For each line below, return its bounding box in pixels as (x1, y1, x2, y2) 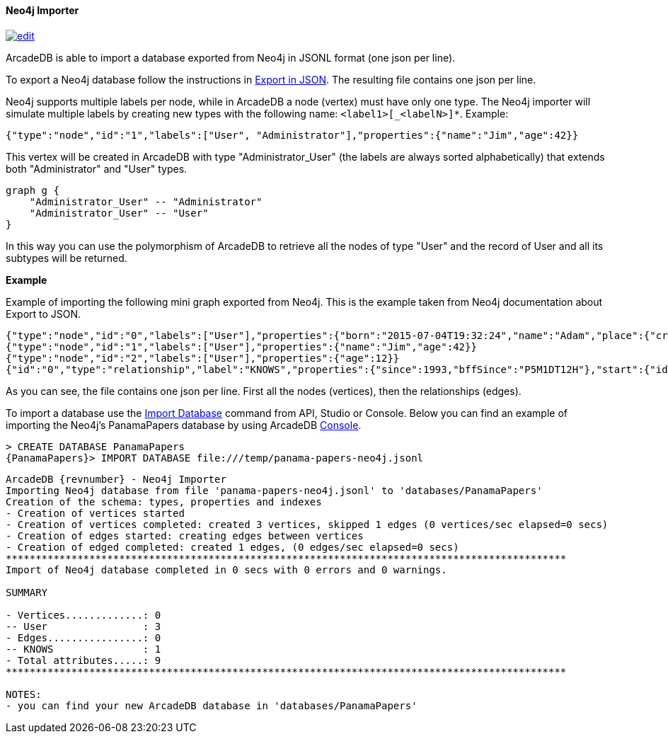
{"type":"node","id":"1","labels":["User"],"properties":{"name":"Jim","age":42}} (6, 340, 477, 353)
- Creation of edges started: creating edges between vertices (6, 529, 364, 542)
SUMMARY (6, 586, 48, 598)
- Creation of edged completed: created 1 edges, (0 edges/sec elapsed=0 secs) (6, 541, 459, 553)
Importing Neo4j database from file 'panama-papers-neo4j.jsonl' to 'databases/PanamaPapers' (6, 484, 543, 496)
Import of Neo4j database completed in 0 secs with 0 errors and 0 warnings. (6, 563, 447, 575)
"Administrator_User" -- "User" (29, 207, 209, 219)
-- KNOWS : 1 (6, 643, 161, 655)
